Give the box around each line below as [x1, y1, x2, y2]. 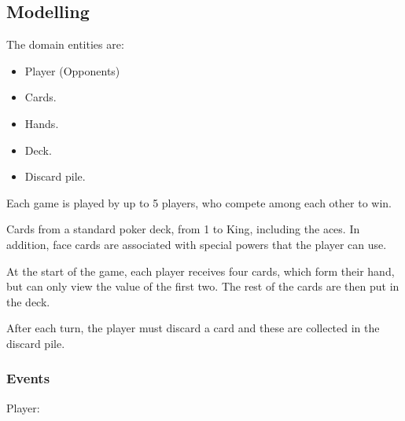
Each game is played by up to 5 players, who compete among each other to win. [6, 194, 392, 210]
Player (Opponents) [24, 62, 120, 79]
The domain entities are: [6, 36, 124, 53]
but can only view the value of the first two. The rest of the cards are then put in [6, 278, 399, 295]
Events [6, 368, 50, 388]
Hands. [24, 115, 59, 131]
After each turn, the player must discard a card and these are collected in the [6, 320, 380, 336]
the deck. [6, 293, 50, 309]
